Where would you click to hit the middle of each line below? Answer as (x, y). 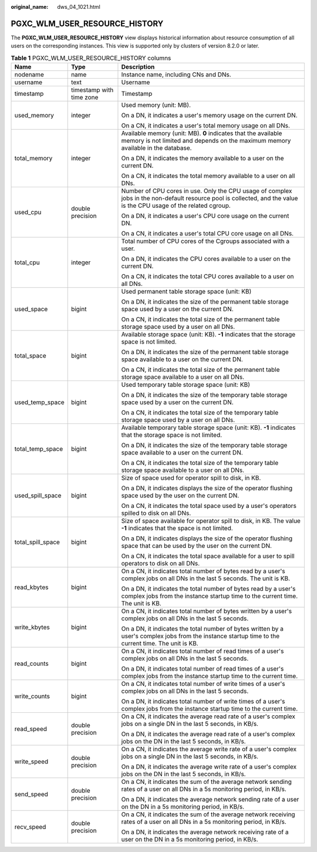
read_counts (32, 664)
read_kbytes (31, 587)
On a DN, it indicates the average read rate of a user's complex (208, 734)
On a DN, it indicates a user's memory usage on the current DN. (209, 116)
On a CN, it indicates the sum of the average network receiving (208, 814)
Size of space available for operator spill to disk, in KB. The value (211, 521)
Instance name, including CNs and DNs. (176, 75)
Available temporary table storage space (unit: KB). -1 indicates (208, 427)
